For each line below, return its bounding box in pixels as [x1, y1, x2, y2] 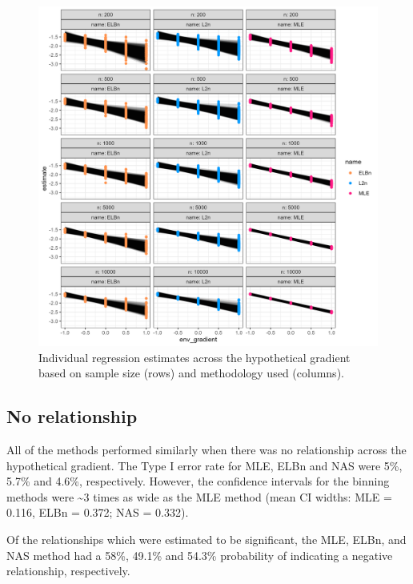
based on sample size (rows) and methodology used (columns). [38, 364, 344, 381]
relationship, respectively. [6, 562, 130, 579]
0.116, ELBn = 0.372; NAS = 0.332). [6, 504, 189, 521]
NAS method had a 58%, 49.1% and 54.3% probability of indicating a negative [6, 546, 393, 563]
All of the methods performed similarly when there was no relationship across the [6, 441, 407, 457]
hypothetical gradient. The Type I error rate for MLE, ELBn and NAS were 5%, [6, 457, 403, 473]
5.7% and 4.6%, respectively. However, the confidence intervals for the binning [6, 473, 390, 489]
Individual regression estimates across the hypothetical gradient [38, 348, 351, 365]
